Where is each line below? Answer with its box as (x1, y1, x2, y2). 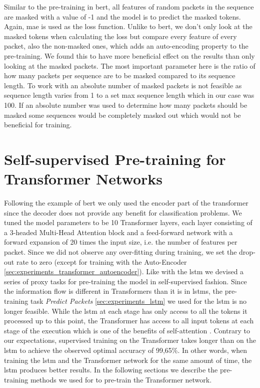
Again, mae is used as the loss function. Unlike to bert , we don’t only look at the (4, 21, 252, 32)
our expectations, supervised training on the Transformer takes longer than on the (4, 335, 256, 345)
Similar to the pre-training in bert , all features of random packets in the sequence (4, 2, 254, 12)
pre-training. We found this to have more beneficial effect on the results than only (4, 50, 255, 61)
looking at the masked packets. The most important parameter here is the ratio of (4, 60, 255, 71)
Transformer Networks (4, 168, 163, 189)
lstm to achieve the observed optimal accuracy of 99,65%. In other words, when (4, 344, 247, 355)
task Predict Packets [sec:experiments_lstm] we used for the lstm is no (30, 295, 247, 306)
